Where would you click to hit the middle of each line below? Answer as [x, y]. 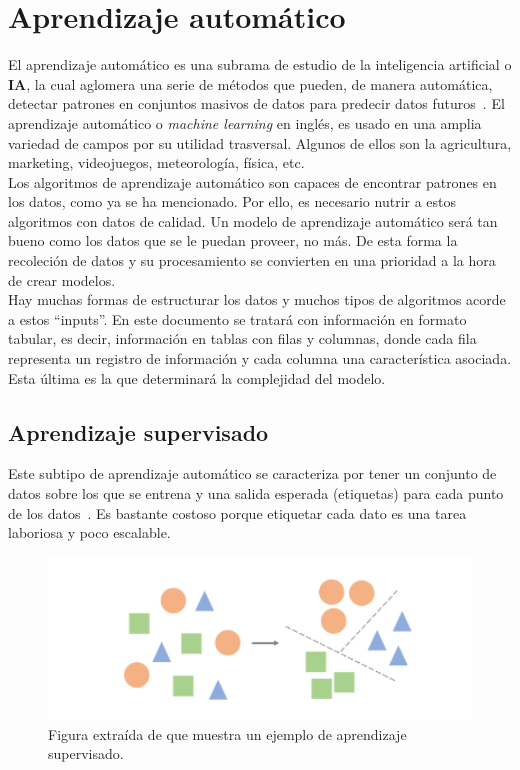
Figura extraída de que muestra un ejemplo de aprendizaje [227, 733]
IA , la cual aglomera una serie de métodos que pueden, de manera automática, [250, 83]
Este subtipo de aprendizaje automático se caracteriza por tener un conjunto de [252, 473]
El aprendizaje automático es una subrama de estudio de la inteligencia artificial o [260, 64]
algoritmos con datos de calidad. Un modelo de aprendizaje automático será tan [253, 220]
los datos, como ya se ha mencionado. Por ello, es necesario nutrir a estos [232, 201]
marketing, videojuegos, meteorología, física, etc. [156, 162]
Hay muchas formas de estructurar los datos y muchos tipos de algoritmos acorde [257, 299]
